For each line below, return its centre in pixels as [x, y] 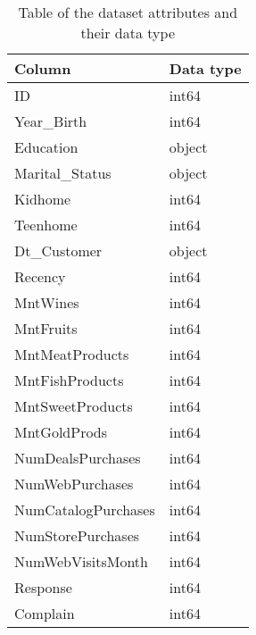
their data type [128, 33]
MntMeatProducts [72, 354]
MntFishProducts [69, 380]
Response [43, 587]
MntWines [47, 302]
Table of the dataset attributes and [128, 12]
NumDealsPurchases [78, 458]
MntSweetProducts [74, 406]
